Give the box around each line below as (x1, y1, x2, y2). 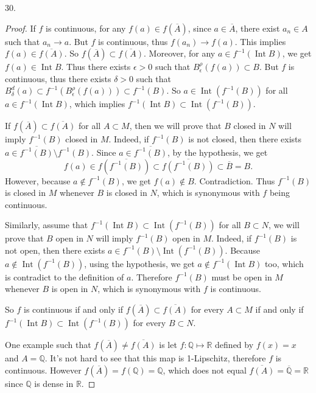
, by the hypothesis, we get (167, 145, 268, 158)
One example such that (5, 338, 91, 351)
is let (159, 338, 177, 351)
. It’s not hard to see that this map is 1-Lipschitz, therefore (44, 352, 266, 364)
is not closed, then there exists (188, 133, 302, 145)
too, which (264, 257, 304, 270)
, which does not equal (163, 363, 247, 376)
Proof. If (5, 21, 36, 34)
